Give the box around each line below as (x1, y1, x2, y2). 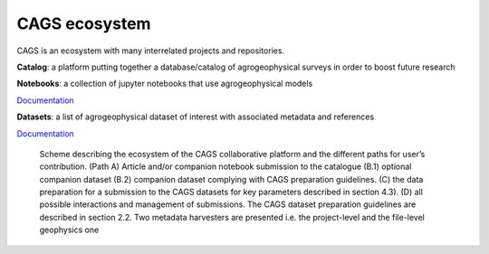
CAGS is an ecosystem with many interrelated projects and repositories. (16, 45, 285, 56)
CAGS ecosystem (16, 14, 151, 33)
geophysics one (39, 224, 100, 235)
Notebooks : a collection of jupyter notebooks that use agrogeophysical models (16, 78, 313, 89)
